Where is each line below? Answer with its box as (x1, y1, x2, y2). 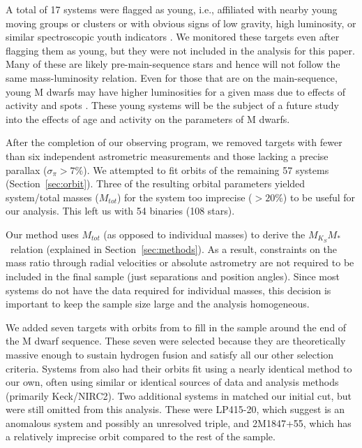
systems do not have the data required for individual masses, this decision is (6, 282, 331, 297)
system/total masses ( (6, 189, 99, 204)
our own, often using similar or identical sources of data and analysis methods (6, 375, 339, 389)
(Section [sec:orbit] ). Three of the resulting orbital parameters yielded (6, 176, 306, 191)
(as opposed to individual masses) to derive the (103, 226, 306, 241)
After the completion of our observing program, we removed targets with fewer (6, 135, 342, 150)
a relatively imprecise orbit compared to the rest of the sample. (6, 429, 276, 444)
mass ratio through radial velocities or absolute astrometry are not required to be (6, 255, 354, 270)
